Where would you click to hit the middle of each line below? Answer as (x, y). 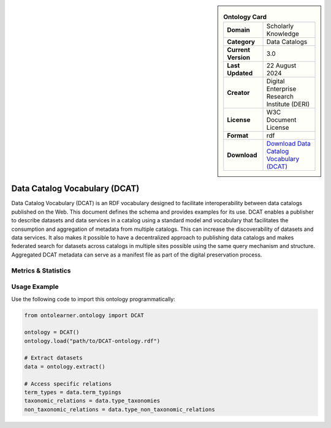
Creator (238, 93)
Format (238, 136)
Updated (240, 73)
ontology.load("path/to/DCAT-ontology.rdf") (92, 341)
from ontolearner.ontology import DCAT (84, 315)
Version (239, 58)
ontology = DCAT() (52, 332)
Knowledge (283, 34)
